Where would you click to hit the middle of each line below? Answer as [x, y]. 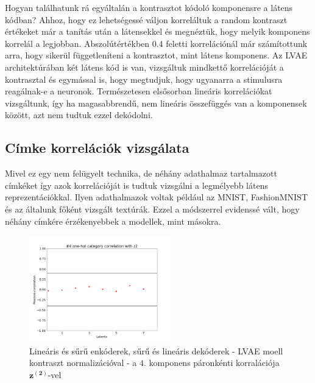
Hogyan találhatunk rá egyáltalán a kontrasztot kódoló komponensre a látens [149, 7]
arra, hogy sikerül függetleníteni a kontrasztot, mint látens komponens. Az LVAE [156, 55]
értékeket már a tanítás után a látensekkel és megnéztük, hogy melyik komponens [157, 31]
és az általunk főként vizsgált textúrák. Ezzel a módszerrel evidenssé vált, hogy [152, 209]
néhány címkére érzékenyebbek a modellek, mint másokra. [113, 221]
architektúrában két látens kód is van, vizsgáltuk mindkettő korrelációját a [144, 67]
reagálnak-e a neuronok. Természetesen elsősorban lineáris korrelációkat [139, 91]
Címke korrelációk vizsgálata [97, 148]
